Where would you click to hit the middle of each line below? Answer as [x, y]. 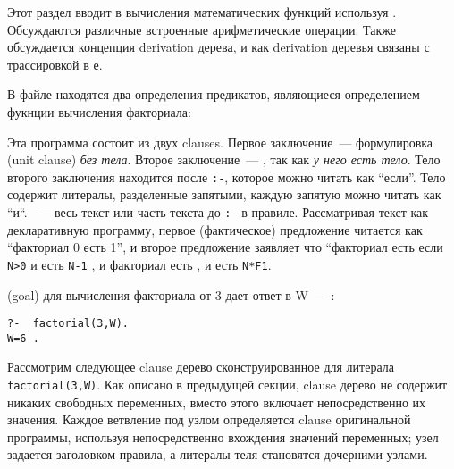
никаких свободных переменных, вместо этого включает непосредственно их [217, 402]
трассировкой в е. [55, 64]
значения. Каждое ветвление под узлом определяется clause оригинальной [209, 419]
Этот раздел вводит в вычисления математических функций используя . [202, 12]
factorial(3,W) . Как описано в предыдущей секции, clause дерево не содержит [227, 384]
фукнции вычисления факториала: [99, 111]
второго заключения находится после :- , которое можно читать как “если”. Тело [227, 176]
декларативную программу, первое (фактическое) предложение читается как [215, 229]
